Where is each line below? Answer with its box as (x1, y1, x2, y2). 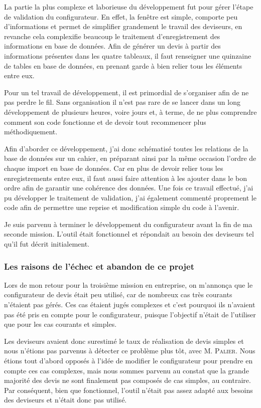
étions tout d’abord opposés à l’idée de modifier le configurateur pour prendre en (4, 355, 253, 366)
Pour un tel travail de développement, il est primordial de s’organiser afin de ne (4, 87, 249, 97)
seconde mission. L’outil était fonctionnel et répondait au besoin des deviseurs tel (4, 229, 254, 239)
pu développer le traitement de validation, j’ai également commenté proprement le (4, 192, 256, 202)
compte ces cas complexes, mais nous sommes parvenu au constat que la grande (4, 365, 249, 375)
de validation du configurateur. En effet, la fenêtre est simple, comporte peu (4, 11, 238, 22)
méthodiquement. (4, 126, 58, 137)
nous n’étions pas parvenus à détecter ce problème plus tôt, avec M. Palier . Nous (4, 345, 255, 356)
